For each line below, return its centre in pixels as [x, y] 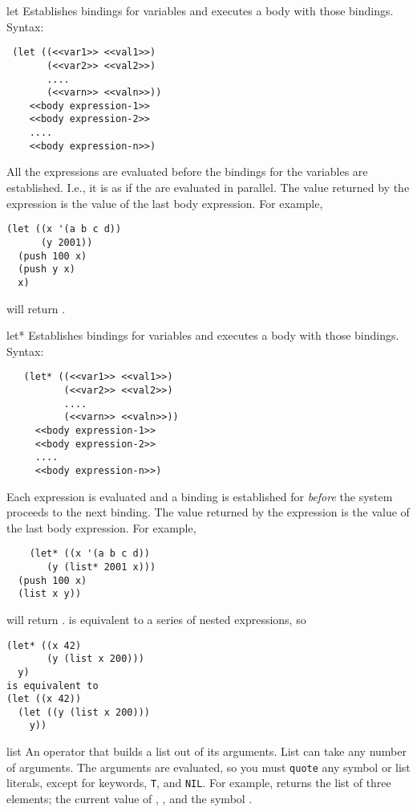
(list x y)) [50, 594]
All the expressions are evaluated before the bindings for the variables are [187, 171]
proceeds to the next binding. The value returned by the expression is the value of [208, 512]
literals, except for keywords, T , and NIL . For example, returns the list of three [199, 783]
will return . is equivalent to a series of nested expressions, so [156, 619]
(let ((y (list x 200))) [84, 712]
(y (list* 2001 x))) [101, 567]
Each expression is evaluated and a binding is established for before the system [200, 496]
